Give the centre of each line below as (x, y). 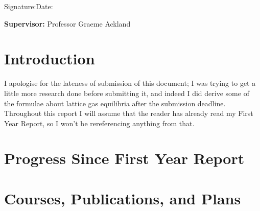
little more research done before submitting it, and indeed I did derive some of (127, 93)
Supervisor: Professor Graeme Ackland (67, 23)
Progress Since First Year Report (124, 158)
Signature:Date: (29, 6)
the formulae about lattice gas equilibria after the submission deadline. (115, 103)
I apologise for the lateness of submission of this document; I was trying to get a (130, 83)
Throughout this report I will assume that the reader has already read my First (129, 113)
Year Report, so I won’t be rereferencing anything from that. (99, 123)
